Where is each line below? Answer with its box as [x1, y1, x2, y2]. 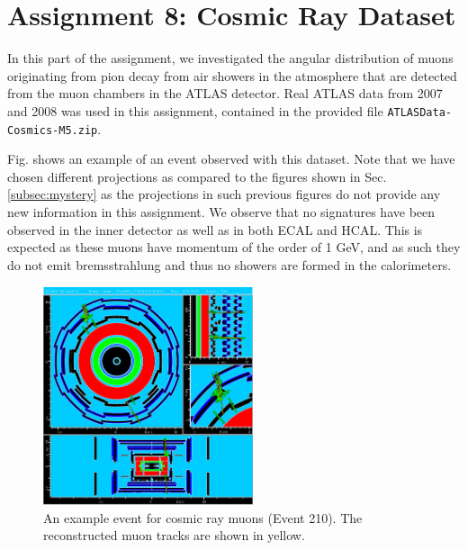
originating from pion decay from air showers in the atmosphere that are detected [7, 66, 457, 85]
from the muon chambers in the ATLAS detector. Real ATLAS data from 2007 [7, 84, 443, 103]
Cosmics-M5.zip [7, 123, 98, 137]
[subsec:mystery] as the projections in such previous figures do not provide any [7, 185, 441, 203]
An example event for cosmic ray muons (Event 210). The [43, 508, 363, 527]
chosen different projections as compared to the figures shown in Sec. [7, 167, 387, 185]
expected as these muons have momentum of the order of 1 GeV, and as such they [7, 238, 461, 257]
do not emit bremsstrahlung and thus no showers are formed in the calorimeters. [7, 255, 452, 274]
